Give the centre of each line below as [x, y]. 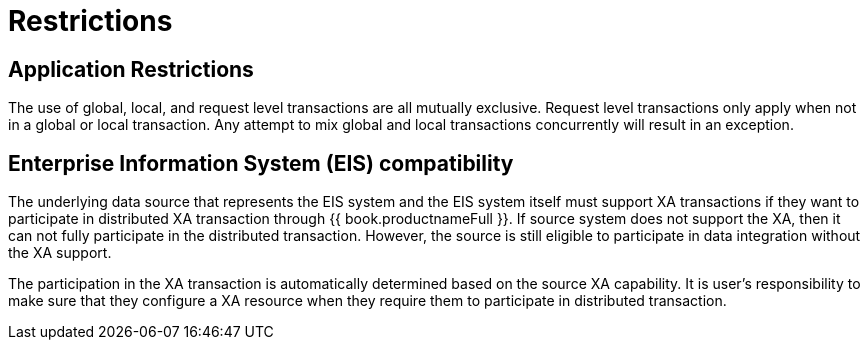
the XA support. [60, 253]
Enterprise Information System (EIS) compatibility [261, 163]
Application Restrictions [131, 69]
